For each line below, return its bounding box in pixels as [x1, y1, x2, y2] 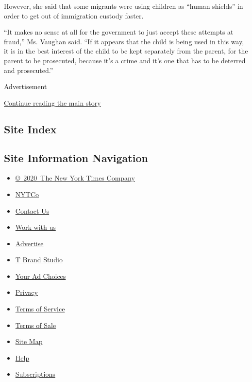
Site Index [4, 121, 57, 136]
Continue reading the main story [4, 97, 101, 108]
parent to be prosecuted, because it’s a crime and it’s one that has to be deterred [4, 55, 246, 65]
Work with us [15, 222, 56, 232]
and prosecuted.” [4, 65, 53, 75]
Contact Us [15, 205, 50, 216]
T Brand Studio [15, 255, 63, 265]
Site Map [15, 336, 43, 346]
